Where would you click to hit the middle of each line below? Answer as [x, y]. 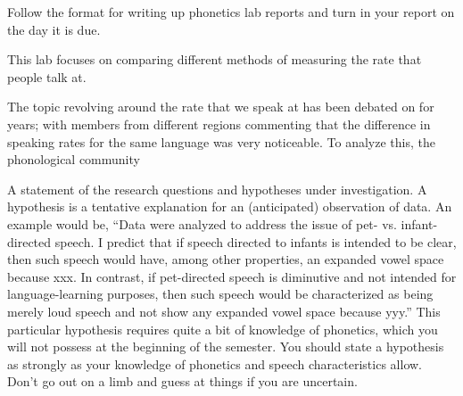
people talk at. [47, 76]
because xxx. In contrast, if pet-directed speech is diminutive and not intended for [232, 276]
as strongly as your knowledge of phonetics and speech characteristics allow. [215, 363]
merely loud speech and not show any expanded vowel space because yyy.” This [224, 311]
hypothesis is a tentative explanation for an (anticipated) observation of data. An [230, 206]
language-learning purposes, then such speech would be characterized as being [220, 294]
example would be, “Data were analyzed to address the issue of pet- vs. [202, 223]
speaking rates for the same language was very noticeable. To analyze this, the [221, 141]
